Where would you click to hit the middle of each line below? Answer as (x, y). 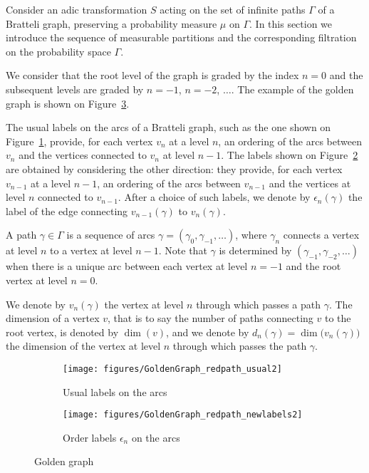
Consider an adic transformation (77, 9)
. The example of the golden (292, 89)
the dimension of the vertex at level (83, 346)
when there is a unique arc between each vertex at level (127, 266)
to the (338, 318)
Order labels (90, 437)
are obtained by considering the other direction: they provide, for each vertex (174, 168)
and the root (313, 266)
